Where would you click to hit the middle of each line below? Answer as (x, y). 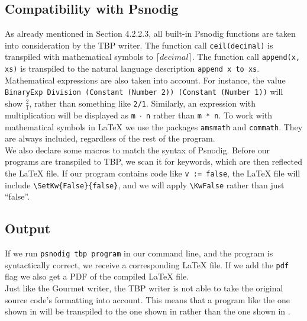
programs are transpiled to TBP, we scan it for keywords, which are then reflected (154, 161)
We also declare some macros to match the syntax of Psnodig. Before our (138, 150)
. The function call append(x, (246, 57)
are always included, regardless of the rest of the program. (110, 138)
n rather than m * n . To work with (209, 115)
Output (28, 228)
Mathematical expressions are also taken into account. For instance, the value (145, 80)
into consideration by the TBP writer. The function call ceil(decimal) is (139, 45)
